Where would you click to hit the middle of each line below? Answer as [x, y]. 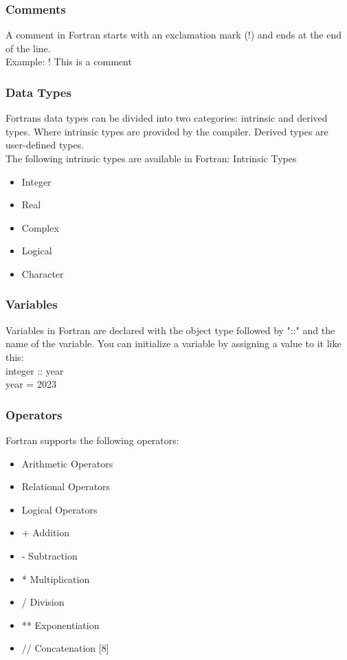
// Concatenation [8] [65, 648]
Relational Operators [66, 486]
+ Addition [46, 532]
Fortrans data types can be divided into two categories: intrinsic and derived [167, 118]
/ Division [43, 602]
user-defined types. [45, 145]
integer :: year [35, 370]
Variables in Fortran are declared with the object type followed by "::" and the [170, 330]
